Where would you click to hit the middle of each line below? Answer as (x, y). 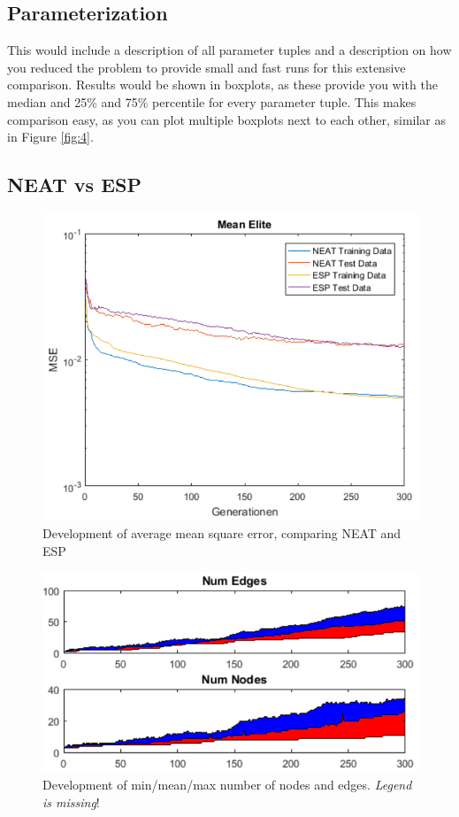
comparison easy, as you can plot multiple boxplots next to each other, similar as (227, 119)
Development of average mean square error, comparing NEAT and (222, 532)
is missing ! (71, 802)
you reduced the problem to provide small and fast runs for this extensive (207, 67)
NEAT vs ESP (74, 185)
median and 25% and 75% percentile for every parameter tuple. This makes (212, 101)
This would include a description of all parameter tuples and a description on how (229, 50)
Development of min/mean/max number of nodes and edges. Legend (227, 785)
